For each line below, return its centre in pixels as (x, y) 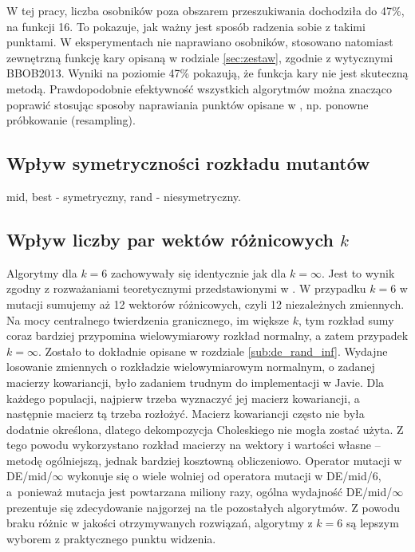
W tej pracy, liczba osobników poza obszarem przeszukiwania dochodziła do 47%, (206, 10)
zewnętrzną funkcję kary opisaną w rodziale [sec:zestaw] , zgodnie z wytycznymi (200, 57)
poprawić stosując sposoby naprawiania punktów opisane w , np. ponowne (188, 104)
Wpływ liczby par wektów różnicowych (170, 239)
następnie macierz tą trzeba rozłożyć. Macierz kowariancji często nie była (186, 414)
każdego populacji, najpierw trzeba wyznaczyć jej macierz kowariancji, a (183, 398)
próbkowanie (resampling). (71, 120)
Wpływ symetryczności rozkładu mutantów (188, 163)
